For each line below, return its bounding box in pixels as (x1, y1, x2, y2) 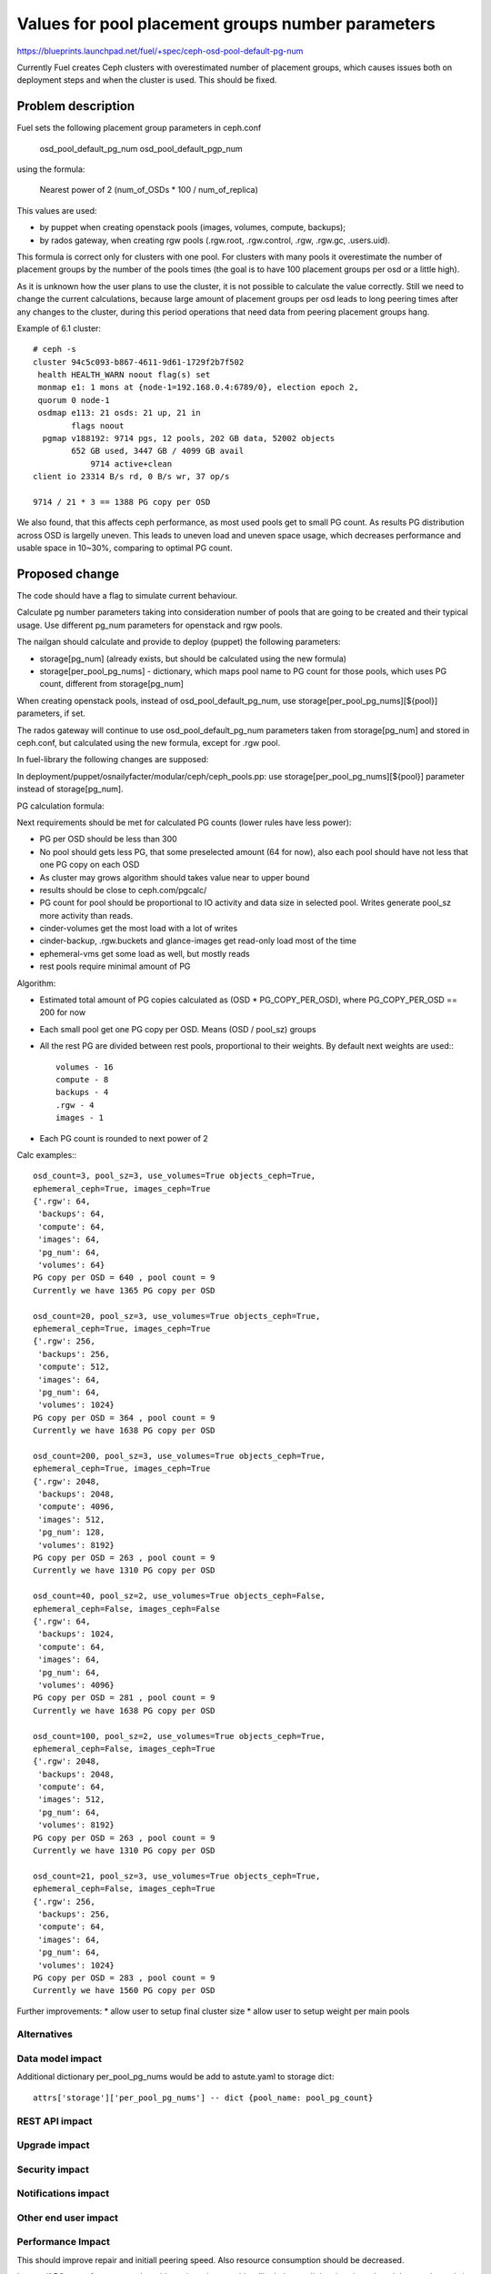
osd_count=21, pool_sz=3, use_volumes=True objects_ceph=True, (33, 1870, 321, 1881)
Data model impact (16, 2052, 103, 2065)
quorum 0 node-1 (37, 395, 110, 405)
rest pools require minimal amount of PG (39, 961, 191, 972)
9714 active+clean (90, 458, 173, 468)
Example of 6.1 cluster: (16, 323, 102, 334)
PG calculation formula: (16, 800, 105, 811)
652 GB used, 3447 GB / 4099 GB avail (71, 446, 245, 457)
